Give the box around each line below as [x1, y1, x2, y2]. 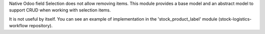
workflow [9, 23, 28, 29]
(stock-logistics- [218, 16, 252, 22]
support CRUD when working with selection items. [9, 7, 111, 13]
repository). [28, 23, 53, 29]
